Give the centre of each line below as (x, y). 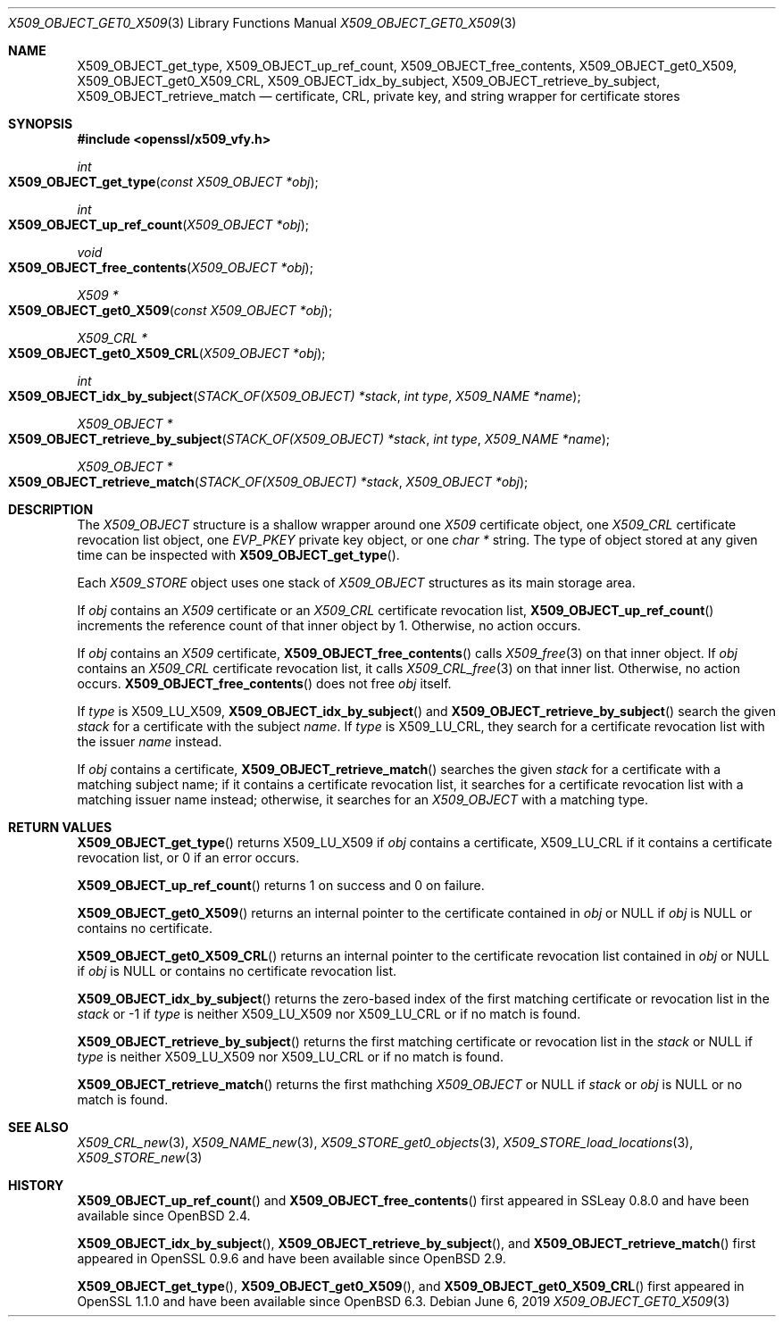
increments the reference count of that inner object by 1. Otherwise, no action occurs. (329, 625)
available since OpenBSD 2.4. (164, 1216)
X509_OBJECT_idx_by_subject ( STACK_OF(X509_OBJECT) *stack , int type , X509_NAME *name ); (295, 396)
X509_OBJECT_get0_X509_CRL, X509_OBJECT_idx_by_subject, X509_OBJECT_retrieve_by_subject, (369, 81)
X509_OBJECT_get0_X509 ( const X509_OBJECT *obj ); (171, 310)
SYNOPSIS (41, 124)
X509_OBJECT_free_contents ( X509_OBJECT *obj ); (161, 267)
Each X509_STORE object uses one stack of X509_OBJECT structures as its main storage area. (356, 583)
